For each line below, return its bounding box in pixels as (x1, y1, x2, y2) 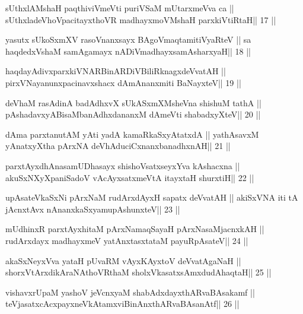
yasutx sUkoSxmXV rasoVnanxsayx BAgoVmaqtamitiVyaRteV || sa (5, 33, 251, 46)
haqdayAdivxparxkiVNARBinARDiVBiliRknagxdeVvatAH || (5, 65, 226, 77)
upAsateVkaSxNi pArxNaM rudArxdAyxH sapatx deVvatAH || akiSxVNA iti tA (5, 191, 298, 204)
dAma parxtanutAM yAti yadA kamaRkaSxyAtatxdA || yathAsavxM (5, 128, 259, 140)
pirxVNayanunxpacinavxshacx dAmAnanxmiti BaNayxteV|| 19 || (5, 76, 241, 88)
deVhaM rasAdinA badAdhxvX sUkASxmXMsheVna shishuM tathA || (5, 96, 261, 109)
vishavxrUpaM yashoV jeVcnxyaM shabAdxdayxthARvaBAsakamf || (5, 286, 255, 298)
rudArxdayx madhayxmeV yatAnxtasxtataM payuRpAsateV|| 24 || (5, 234, 248, 246)
